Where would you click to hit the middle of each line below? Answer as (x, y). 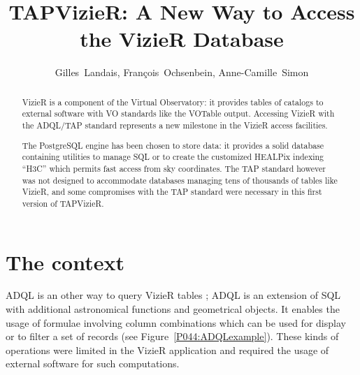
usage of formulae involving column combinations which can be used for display (176, 322)
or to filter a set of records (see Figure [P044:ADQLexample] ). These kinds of (172, 336)
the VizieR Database (182, 39)
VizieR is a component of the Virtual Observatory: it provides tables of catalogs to (173, 102)
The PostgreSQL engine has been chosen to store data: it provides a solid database (173, 145)
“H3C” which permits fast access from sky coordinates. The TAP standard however (174, 168)
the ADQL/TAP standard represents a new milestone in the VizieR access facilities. (175, 125)
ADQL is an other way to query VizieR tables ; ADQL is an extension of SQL (173, 295)
